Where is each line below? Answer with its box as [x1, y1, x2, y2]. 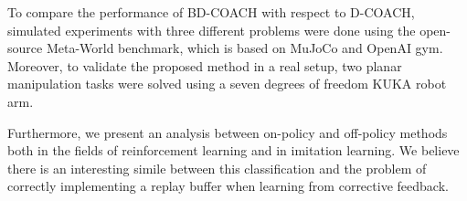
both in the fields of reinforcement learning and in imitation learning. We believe [7, 141, 460, 160]
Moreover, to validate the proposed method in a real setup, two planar [7, 56, 402, 75]
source [7, 38, 43, 58]
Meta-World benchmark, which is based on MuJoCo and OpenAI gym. [46, 38, 443, 58]
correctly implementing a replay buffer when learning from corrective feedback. [7, 176, 449, 196]
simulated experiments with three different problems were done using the [7, 20, 416, 39]
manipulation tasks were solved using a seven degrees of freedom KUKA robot [7, 74, 447, 93]
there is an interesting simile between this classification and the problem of [7, 158, 427, 177]
